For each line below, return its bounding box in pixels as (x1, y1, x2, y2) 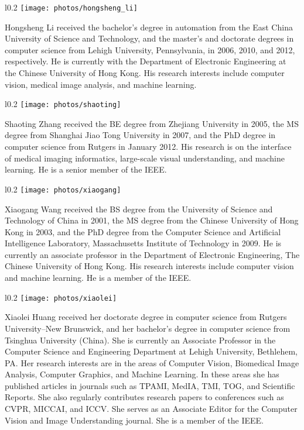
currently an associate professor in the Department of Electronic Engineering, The (5, 248, 300, 260)
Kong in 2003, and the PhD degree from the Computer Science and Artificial (5, 225, 281, 238)
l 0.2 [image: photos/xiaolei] (5, 291, 117, 303)
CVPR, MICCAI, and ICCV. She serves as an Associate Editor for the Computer (5, 403, 298, 415)
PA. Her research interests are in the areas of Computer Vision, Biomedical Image (5, 356, 299, 369)
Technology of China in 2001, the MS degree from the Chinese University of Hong (5, 214, 299, 226)
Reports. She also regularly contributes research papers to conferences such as (5, 391, 284, 403)
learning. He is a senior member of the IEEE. (5, 163, 167, 176)
